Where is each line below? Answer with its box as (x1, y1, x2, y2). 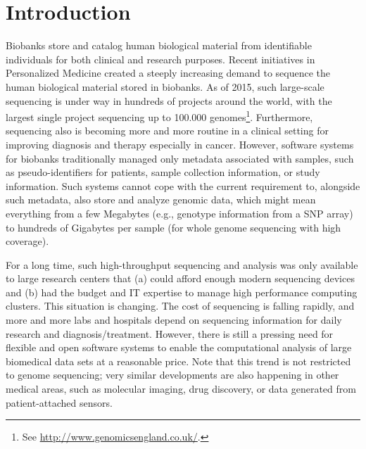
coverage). (6, 234, 49, 248)
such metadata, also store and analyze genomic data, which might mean (6, 192, 316, 207)
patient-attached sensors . (6, 395, 113, 410)
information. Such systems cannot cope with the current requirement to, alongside (6, 178, 360, 193)
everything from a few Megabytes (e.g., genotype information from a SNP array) (6, 205, 353, 220)
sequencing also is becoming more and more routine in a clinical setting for (6, 123, 329, 138)
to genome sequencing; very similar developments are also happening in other (6, 367, 339, 382)
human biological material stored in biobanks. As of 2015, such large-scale (6, 79, 324, 94)
